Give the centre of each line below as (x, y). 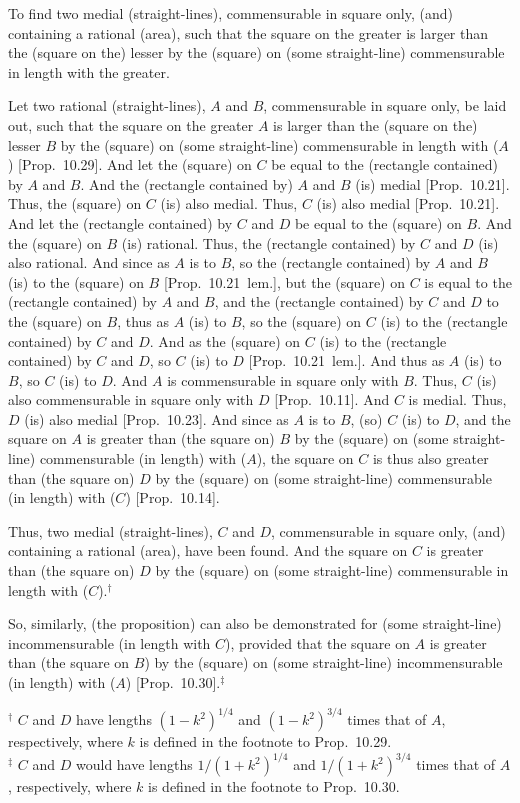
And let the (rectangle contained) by (120, 222)
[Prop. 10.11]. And (332, 399)
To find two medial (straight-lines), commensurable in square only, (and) (230, 13)
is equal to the (468, 281)
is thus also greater (430, 458)
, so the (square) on (301, 320)
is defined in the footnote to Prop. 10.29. (265, 741)
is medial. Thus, (457, 399)
